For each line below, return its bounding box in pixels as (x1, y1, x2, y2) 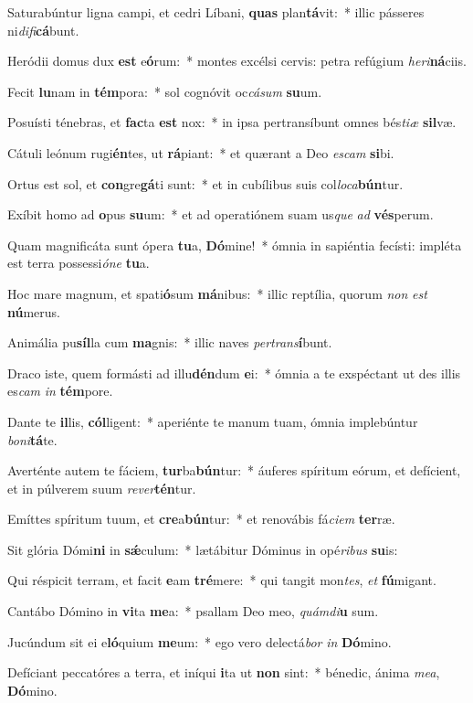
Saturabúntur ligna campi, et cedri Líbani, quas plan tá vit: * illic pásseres (7, 3, 425, 21)
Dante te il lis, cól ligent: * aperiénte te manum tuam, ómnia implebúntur (7, 411, 418, 431)
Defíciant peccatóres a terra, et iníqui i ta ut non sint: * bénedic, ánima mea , (7, 663, 440, 682)
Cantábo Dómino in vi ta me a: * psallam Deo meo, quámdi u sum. (7, 602, 379, 621)
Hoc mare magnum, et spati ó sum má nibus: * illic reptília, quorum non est (7, 283, 427, 303)
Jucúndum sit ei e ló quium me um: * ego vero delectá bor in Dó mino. (7, 632, 392, 651)
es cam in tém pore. (7, 381, 113, 400)
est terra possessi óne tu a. (7, 253, 150, 272)
